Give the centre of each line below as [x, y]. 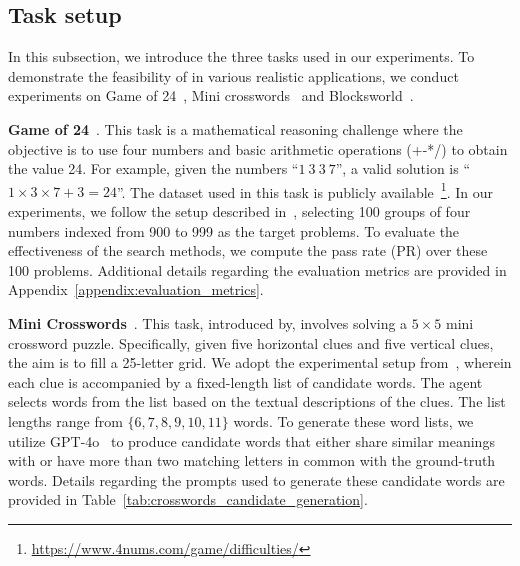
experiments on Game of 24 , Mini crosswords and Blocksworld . [211, 95]
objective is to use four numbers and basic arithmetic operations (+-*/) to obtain [258, 148]
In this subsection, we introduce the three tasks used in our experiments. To [241, 56]
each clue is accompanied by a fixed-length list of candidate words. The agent [245, 381]
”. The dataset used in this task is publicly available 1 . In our [305, 190]
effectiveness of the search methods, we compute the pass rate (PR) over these [248, 250]
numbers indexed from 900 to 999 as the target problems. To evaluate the [234, 230]
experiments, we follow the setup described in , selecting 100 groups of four [239, 211]
